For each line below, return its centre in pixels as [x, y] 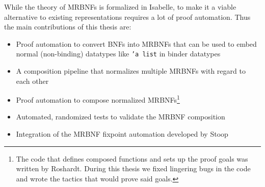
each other [32, 81]
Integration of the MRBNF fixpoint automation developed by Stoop [122, 134]
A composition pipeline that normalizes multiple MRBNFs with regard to [131, 71]
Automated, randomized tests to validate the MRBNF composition [121, 117]
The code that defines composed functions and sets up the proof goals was [132, 158]
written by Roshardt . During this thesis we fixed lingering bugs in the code [133, 168]
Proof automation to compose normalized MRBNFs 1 [98, 99]
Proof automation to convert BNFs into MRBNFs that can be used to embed [136, 43]
